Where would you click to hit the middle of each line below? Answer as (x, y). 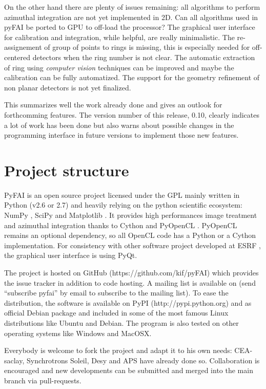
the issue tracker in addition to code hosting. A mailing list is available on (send (130, 282)
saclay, (14, 360)
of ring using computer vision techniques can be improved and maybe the (119, 67)
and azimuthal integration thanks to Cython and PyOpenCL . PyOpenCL (121, 225)
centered (17, 57)
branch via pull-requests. (43, 380)
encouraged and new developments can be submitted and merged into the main (129, 370)
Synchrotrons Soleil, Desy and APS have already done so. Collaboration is (143, 360)
